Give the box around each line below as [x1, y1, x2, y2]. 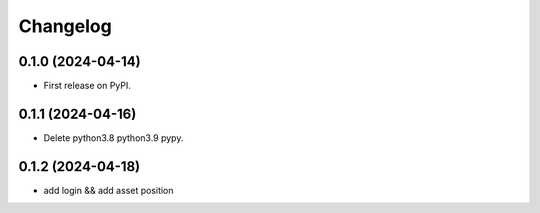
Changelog [18, 15, 112, 37]
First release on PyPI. [43, 80, 132, 92]
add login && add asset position [43, 184, 174, 196]
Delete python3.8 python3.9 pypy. [43, 131, 184, 144]
